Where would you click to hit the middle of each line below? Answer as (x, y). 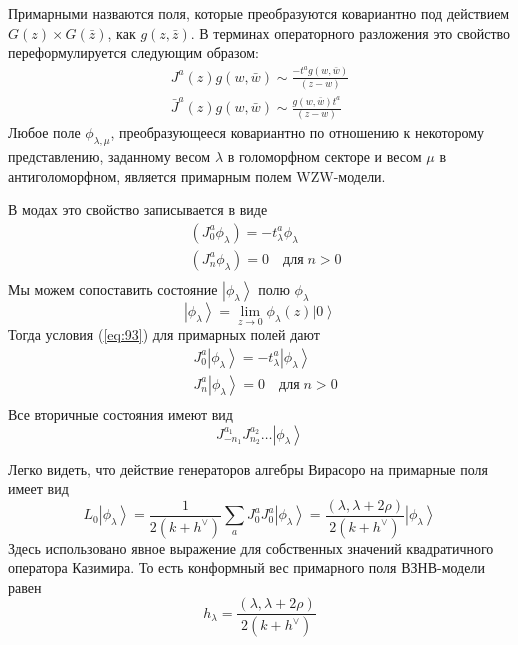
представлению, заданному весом (109, 156)
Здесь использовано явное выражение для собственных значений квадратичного (251, 547)
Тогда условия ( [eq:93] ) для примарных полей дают (164, 334)
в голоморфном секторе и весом (324, 156)
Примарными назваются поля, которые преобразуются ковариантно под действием (259, 13)
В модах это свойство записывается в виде (138, 209)
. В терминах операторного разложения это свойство (350, 32)
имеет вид (38, 488)
